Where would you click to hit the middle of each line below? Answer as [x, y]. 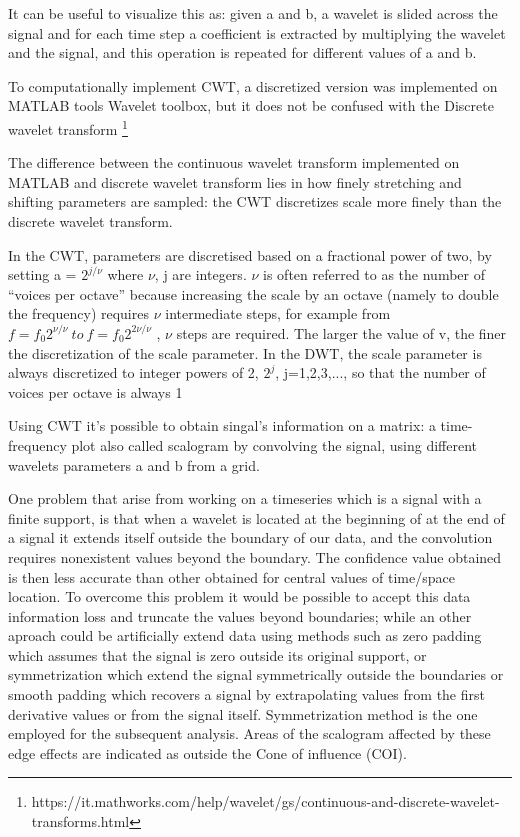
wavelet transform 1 [68, 127]
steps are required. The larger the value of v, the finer [341, 332]
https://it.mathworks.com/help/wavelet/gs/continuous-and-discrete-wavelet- [265, 801]
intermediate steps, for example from [278, 313]
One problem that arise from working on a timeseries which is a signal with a [245, 498]
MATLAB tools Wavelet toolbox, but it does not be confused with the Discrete [251, 105]
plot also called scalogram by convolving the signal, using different [274, 444]
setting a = [42, 274]
